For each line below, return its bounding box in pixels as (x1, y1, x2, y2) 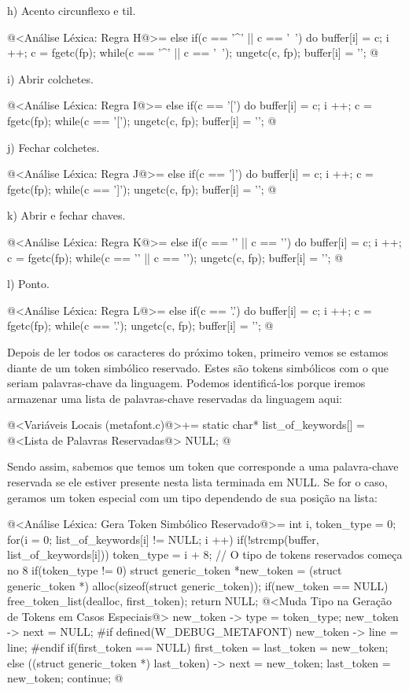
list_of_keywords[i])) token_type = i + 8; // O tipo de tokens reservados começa (7, 546, 403, 563)
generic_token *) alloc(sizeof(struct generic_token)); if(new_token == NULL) (7, 577, 389, 593)
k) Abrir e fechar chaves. (7, 207, 126, 224)
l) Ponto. (7, 275, 50, 292)
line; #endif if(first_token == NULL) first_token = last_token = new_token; (7, 639, 389, 655)
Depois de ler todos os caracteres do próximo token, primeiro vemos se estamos (7, 343, 389, 360)
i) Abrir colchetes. (7, 70, 94, 87)
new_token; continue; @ (7, 670, 123, 686)
